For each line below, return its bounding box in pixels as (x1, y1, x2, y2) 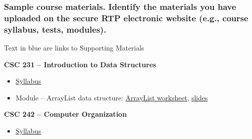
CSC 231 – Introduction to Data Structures (4, 59, 156, 69)
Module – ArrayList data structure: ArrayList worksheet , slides (15, 92, 208, 102)
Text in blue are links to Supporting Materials (4, 43, 145, 53)
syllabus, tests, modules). (4, 23, 106, 35)
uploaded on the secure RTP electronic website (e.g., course (4, 11, 249, 24)
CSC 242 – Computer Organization (4, 109, 127, 119)
